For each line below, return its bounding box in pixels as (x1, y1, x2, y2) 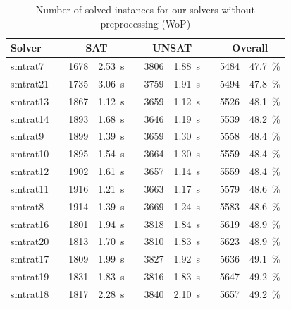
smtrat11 (11, 181, 49, 196)
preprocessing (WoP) (100, 16, 191, 30)
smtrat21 (11, 76, 49, 90)
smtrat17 (11, 251, 49, 266)
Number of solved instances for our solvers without (35, 2, 255, 16)
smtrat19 (11, 269, 49, 284)
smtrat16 (11, 216, 49, 231)
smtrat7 (11, 59, 44, 73)
